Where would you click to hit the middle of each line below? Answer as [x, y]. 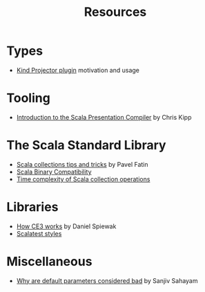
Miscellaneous [49, 261]
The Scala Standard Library [86, 145]
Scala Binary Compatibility [54, 172]
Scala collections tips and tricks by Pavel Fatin [82, 164]
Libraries [32, 207]
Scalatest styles [39, 233]
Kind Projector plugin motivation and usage [78, 70]
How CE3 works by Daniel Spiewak [66, 226]
